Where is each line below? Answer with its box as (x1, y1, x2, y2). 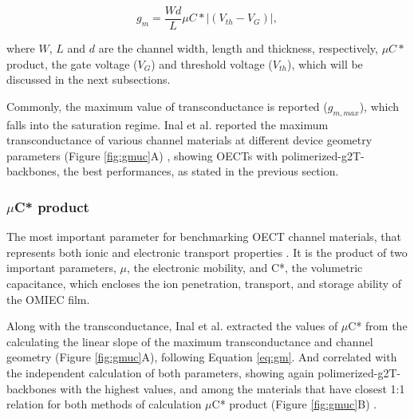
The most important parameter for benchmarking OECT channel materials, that (6, 228, 401, 245)
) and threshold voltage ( (151, 55, 273, 72)
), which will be (286, 55, 363, 72)
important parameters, (6, 259, 116, 276)
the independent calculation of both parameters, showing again (6, 364, 314, 381)
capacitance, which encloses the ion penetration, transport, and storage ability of (6, 275, 402, 292)
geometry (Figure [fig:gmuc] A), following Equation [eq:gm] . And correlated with (6, 349, 397, 365)
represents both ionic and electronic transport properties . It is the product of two (6, 243, 408, 260)
